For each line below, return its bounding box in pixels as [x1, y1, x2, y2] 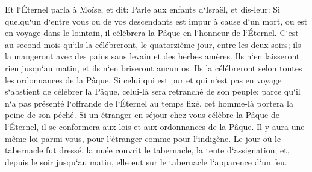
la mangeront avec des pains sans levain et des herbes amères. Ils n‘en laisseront [5, 50, 300, 62]
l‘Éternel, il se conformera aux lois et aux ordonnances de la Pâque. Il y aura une [5, 120, 305, 132]
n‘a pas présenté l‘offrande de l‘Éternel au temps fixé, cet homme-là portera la [5, 96, 293, 109]
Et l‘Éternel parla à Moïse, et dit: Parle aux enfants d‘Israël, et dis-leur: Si [5, 3, 280, 15]
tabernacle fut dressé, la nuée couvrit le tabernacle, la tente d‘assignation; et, [5, 144, 290, 156]
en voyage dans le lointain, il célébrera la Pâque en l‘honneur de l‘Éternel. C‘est [5, 26, 299, 39]
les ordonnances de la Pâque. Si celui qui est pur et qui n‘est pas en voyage [5, 73, 282, 86]
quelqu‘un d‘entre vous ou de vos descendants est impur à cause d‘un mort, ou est [5, 14, 308, 27]
